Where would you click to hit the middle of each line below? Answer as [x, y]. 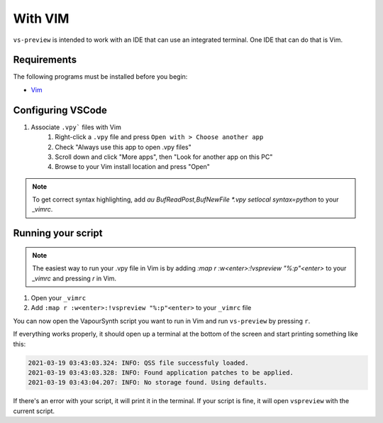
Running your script [58, 233]
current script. [34, 411]
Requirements [45, 60]
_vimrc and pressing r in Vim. [74, 278]
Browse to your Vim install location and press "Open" [133, 167]
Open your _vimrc [59, 298]
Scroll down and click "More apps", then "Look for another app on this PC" [164, 157]
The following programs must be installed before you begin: [100, 77]
